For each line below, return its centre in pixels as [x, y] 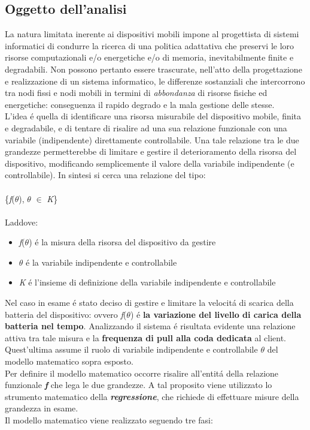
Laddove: [22, 222]
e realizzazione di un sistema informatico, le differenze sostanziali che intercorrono [155, 81]
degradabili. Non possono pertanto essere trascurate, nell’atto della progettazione [154, 69]
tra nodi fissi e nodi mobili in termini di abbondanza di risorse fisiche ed [136, 93]
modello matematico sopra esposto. [69, 361]
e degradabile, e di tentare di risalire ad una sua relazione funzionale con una [146, 127]
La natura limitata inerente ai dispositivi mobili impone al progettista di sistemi [152, 34]
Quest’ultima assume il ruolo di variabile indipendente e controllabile [131, 349]
